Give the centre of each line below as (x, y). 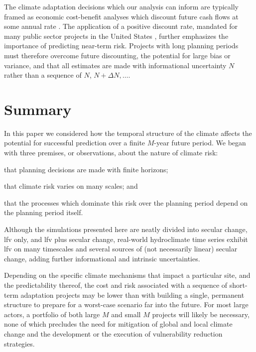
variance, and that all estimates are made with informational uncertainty (115, 65)
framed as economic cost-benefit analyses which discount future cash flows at (121, 16)
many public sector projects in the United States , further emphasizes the (116, 36)
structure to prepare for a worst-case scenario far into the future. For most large (126, 304)
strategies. (19, 343)
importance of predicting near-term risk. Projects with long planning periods (121, 46)
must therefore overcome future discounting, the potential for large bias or (117, 55)
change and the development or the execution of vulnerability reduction (113, 333)
